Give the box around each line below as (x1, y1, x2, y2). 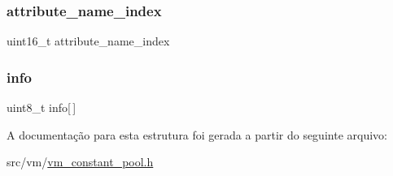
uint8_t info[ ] (7, 99, 76, 116)
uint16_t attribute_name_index (7, 32, 170, 49)
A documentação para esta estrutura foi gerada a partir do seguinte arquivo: (7, 126, 387, 143)
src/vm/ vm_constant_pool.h (7, 153, 154, 170)
